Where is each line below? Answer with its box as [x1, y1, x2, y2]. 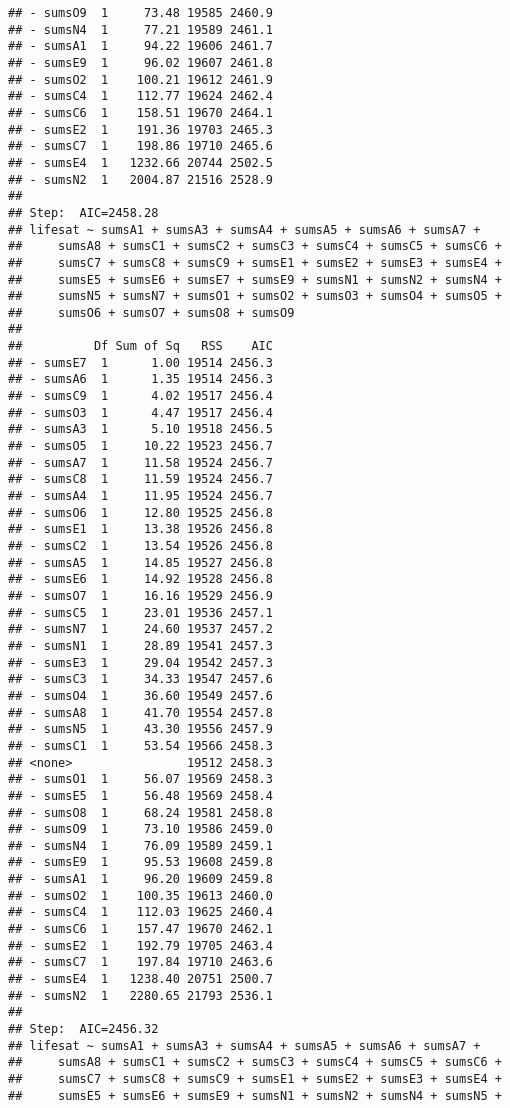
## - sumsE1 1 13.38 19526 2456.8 [8, 522, 273, 537]
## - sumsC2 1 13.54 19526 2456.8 [8, 539, 273, 553]
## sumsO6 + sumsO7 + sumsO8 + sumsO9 [8, 305, 295, 320]
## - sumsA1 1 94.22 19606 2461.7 [8, 39, 273, 54]
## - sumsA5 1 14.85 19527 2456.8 [8, 555, 273, 570]
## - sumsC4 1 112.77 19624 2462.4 [8, 89, 273, 104]
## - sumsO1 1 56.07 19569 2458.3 [8, 772, 273, 787]
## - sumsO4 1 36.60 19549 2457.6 [8, 688, 273, 703]
